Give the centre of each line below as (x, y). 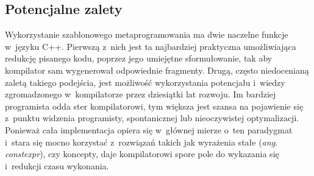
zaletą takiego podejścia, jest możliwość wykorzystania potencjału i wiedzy (145, 82)
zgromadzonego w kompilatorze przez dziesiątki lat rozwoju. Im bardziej (141, 94)
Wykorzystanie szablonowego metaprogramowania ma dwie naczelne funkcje (147, 34)
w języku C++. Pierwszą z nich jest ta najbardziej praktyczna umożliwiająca (151, 46)
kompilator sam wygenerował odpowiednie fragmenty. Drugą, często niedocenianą (157, 70)
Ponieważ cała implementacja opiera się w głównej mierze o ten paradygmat (149, 129)
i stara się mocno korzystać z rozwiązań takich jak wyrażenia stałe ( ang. (141, 142)
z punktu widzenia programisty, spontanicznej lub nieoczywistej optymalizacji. (152, 118)
